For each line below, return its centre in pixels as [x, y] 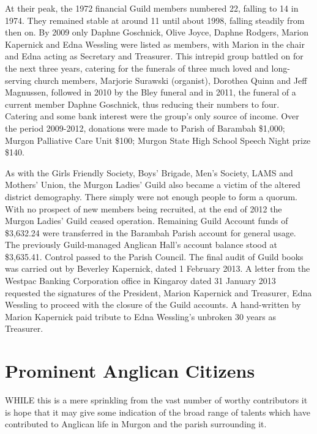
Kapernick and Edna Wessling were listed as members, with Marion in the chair [155, 44]
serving [18, 80]
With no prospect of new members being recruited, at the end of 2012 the [144, 208]
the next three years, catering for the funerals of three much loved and [137, 68]
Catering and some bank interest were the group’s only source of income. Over [152, 116]
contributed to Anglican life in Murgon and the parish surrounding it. [136, 424]
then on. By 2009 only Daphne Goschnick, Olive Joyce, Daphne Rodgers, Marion [157, 32]
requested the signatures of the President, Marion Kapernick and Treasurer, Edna [158, 292]
